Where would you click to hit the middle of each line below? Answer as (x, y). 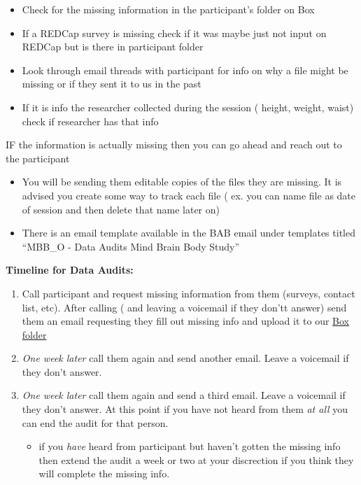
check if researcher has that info (90, 121)
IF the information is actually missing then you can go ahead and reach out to (174, 145)
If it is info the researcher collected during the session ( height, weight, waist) (188, 107)
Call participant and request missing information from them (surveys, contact (189, 293)
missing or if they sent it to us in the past (112, 84)
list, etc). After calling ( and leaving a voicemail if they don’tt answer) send (184, 307)
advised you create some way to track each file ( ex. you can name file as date (189, 195)
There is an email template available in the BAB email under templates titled (189, 233)
